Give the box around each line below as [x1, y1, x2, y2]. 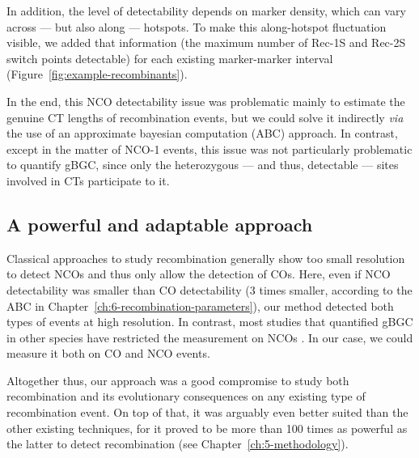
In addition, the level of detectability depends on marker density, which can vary [6, 2, 406, 19]
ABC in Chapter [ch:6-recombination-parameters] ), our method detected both [6, 297, 394, 314]
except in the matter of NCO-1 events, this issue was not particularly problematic [6, 140, 413, 157]
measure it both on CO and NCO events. [6, 345, 210, 362]
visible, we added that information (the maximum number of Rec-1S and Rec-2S [6, 34, 406, 51]
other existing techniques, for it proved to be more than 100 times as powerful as [6, 419, 408, 436]
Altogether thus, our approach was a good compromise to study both [6, 371, 349, 388]
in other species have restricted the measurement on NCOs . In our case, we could [6, 329, 413, 346]
